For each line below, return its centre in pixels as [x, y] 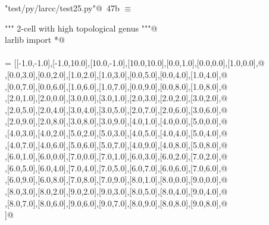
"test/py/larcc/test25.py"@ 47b [62, 8]
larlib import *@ [35, 40]
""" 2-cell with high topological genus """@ [81, 28]
